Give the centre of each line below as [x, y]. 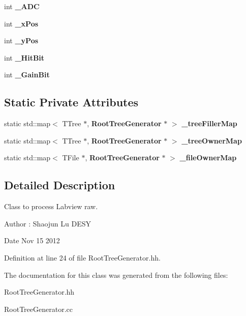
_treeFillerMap [209, 123]
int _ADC [22, 6]
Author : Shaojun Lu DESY [48, 223]
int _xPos [21, 23]
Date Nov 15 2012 [32, 240]
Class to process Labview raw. [51, 206]
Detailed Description [60, 185]
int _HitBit [24, 57]
